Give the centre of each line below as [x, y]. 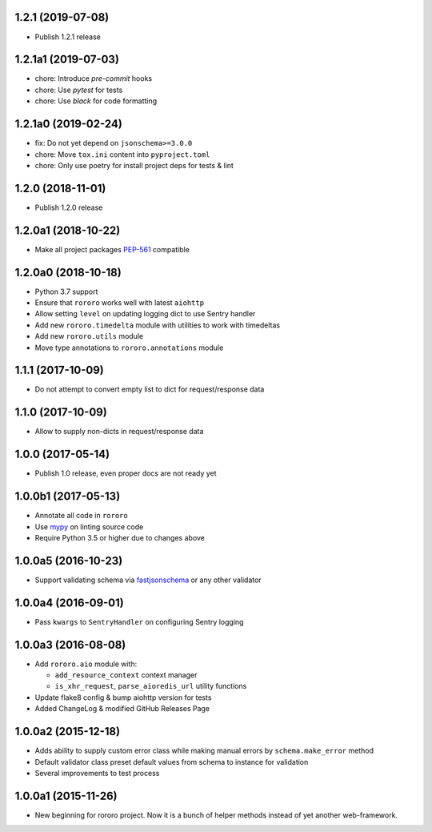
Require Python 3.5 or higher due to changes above [120, 537]
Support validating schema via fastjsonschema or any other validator [148, 580]
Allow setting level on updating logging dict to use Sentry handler [145, 314]
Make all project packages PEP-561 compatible [112, 249]
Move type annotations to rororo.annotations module [129, 348]
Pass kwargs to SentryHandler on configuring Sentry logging [139, 621]
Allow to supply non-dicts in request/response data [119, 432]
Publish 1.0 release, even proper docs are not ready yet [126, 473]
